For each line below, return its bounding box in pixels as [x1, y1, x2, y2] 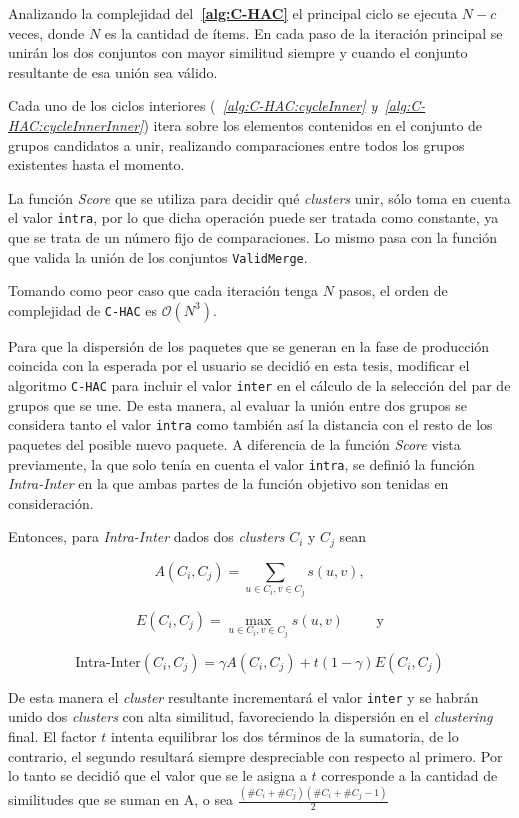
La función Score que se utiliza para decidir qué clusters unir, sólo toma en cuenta [8, 187, 511, 208]
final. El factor [8, 725, 97, 746]
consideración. [8, 492, 94, 513]
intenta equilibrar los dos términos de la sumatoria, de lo [110, 725, 459, 746]
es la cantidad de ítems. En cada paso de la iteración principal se [104, 22, 503, 43]
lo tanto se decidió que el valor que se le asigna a [8, 765, 307, 786]
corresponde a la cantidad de [321, 765, 498, 786]
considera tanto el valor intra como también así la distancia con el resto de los [8, 414, 493, 435]
